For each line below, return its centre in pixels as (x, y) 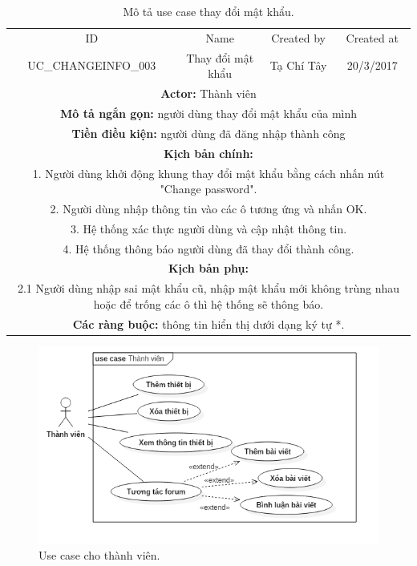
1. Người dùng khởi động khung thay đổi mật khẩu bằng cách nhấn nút (208, 173)
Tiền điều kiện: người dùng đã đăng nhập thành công (208, 133)
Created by (298, 37)
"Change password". (208, 189)
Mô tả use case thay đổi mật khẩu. (208, 11)
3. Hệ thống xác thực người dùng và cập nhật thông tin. (208, 228)
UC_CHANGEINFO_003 (92, 65)
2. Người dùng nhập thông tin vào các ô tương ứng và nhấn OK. (208, 208)
